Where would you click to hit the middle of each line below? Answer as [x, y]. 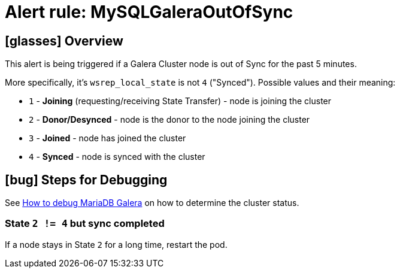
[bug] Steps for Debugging [86, 180]
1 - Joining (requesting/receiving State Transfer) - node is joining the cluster [180, 101]
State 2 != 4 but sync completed [85, 224]
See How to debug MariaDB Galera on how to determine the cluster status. [152, 203]
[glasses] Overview [64, 41]
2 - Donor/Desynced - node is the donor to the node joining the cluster [169, 120]
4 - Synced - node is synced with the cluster [117, 157]
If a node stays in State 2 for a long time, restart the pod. [116, 244]
